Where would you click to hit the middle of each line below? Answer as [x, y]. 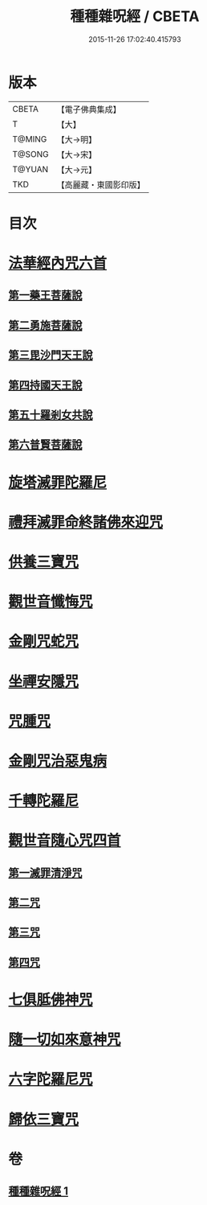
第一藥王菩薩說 [45, 296]
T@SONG [31, 154]
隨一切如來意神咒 [65, 1040]
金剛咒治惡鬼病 [58, 761]
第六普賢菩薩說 [45, 444]
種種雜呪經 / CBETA [135, 16]
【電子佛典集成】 [89, 109]
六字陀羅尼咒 [51, 1080]
